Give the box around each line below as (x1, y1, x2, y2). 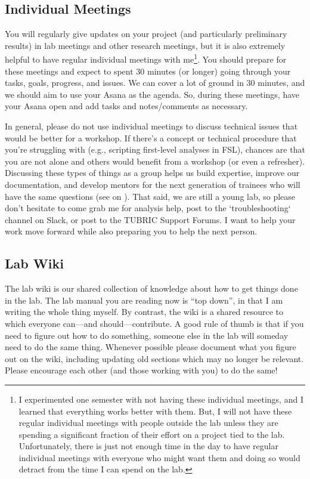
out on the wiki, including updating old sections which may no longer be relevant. (5, 352, 304, 364)
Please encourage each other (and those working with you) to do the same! (5, 364, 278, 376)
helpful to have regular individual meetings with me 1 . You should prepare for (5, 51, 287, 66)
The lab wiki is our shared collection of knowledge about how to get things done (5, 282, 298, 295)
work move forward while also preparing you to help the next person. (5, 225, 258, 237)
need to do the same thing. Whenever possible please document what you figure (5, 341, 296, 353)
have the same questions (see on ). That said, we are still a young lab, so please (5, 190, 296, 202)
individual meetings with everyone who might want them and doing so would (18, 451, 300, 463)
